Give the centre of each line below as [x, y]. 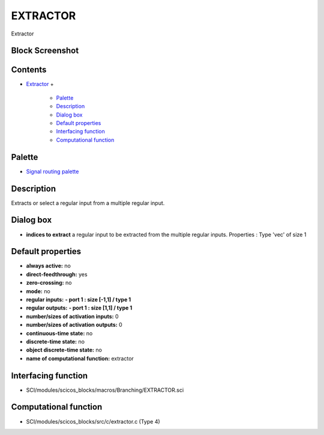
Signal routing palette [52, 171]
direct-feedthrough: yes [57, 274]
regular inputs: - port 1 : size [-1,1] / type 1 [79, 300]
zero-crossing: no [49, 283]
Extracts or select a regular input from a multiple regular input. [88, 203]
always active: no [49, 266]
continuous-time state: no [59, 333]
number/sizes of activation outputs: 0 [74, 325]
